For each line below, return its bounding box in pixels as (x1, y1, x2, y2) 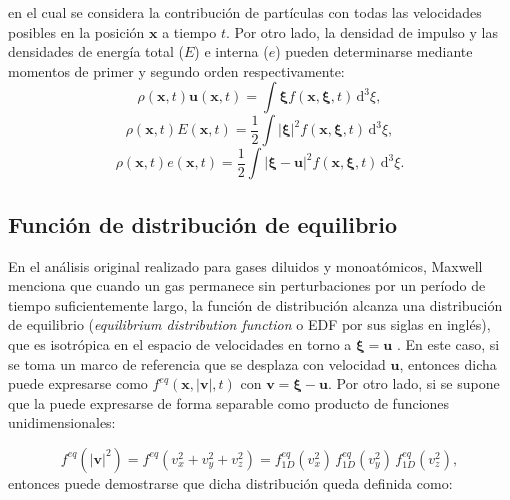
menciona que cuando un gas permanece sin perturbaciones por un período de (8, 275, 486, 296)
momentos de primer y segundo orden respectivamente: (8, 60, 345, 81)
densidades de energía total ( (8, 41, 184, 62)
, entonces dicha (399, 353, 497, 374)
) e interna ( (194, 41, 269, 62)
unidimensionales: (8, 412, 116, 433)
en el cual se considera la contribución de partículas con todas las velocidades (8, 2, 482, 22)
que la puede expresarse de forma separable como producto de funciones (8, 392, 450, 413)
